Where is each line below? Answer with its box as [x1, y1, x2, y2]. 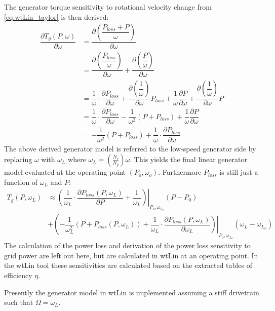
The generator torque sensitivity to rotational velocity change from [4, 2, 212, 12]
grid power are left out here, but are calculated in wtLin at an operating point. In [4, 250, 258, 260]
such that [4, 297, 33, 307]
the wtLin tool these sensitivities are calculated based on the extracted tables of [4, 260, 252, 270]
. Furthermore [158, 167, 202, 177]
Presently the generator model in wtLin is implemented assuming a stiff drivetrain [4, 287, 259, 297]
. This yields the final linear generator [130, 154, 247, 165]
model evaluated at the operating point [4, 167, 126, 177]
